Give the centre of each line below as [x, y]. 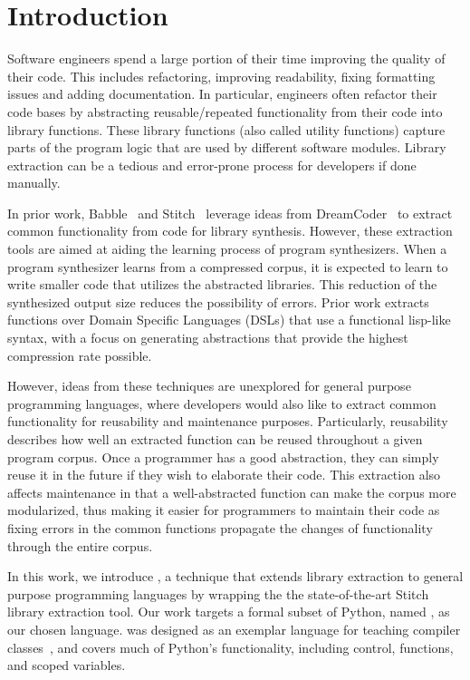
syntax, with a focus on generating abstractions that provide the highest [208, 338]
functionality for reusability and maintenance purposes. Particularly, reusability [228, 421]
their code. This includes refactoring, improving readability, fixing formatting [221, 76]
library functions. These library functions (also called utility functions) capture [226, 129]
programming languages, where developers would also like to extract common [222, 403]
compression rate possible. [80, 355]
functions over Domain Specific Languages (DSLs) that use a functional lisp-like [229, 320]
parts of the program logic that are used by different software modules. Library [227, 147]
